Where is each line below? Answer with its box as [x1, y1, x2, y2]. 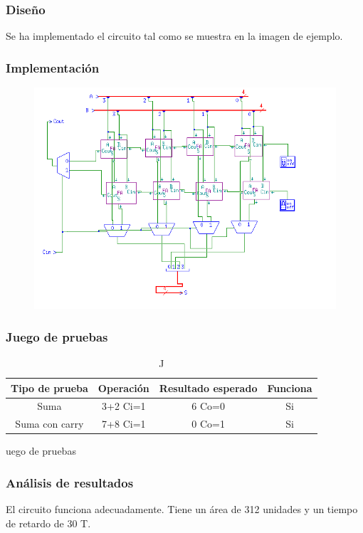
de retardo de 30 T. [6, 515, 91, 530]
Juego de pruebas [6, 327, 108, 345]
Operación [98, 380, 149, 395]
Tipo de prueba [11, 380, 88, 395]
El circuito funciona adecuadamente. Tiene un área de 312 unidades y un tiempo [6, 502, 358, 517]
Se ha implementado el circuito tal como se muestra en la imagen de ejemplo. [6, 28, 343, 43]
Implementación [6, 58, 100, 76]
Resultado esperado [159, 380, 258, 395]
